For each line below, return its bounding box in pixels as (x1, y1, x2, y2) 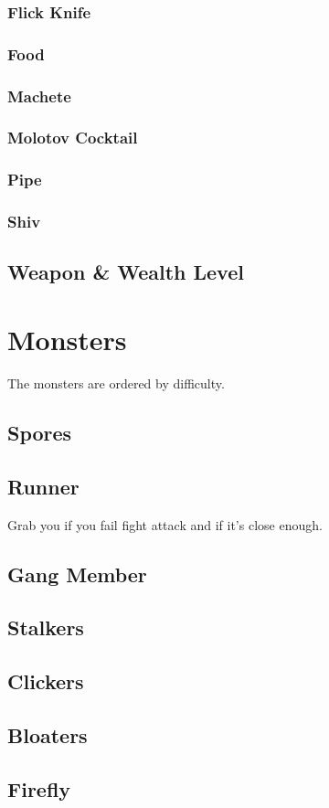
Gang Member (7, 559, 147, 588)
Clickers (7, 667, 84, 696)
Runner (7, 472, 80, 500)
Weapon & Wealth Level (7, 258, 244, 286)
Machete (7, 84, 71, 107)
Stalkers (7, 613, 84, 642)
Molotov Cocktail (7, 126, 138, 149)
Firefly (7, 774, 71, 803)
